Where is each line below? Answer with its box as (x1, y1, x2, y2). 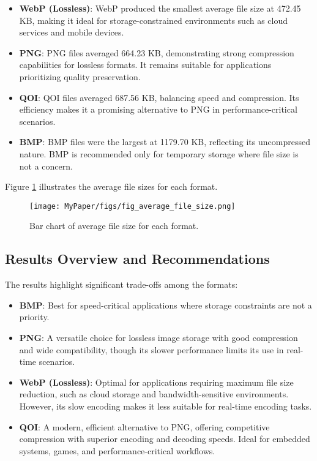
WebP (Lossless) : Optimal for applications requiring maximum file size (19, 375, 294, 388)
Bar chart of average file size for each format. (29, 219, 199, 232)
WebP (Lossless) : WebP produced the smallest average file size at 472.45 (19, 2, 301, 14)
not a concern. (19, 159, 73, 172)
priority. (19, 310, 50, 323)
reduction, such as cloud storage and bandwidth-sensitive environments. (19, 388, 289, 400)
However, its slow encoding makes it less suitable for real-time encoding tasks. (19, 399, 312, 412)
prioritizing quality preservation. (19, 70, 141, 83)
